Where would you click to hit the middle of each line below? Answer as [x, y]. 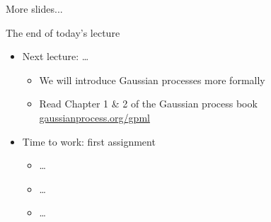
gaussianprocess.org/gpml [94, 117]
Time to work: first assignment [89, 141]
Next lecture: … [56, 56]
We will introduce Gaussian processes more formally [152, 80]
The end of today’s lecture [63, 32]
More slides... [34, 8]
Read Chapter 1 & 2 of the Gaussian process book [148, 104]
